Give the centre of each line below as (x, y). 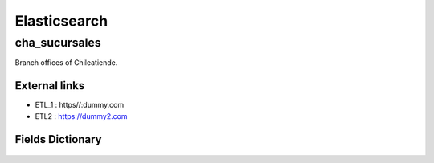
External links (50, 86)
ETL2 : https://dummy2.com (81, 116)
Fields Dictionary (58, 139)
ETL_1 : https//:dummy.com (80, 105)
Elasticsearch (61, 21)
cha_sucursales (58, 43)
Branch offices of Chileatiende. (66, 63)
